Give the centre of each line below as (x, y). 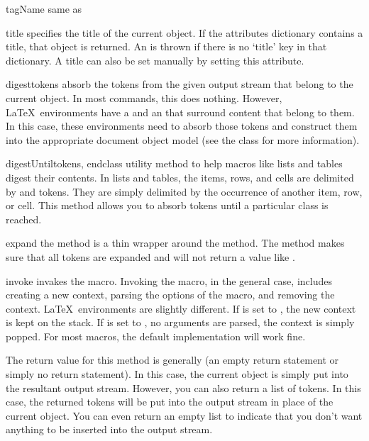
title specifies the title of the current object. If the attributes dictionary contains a (184, 32)
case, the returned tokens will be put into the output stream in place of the (170, 402)
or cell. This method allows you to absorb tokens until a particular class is (167, 205)
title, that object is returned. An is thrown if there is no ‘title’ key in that (166, 46)
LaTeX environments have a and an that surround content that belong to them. (180, 112)
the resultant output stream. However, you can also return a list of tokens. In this (183, 387)
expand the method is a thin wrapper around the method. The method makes (175, 243)
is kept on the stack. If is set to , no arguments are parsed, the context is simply (180, 322)
